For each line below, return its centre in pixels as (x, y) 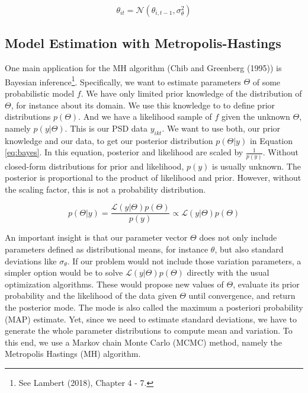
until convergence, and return (242, 295)
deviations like (31, 261)
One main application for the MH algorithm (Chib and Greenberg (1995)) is (143, 68)
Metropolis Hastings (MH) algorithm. (73, 354)
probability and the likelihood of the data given (91, 295)
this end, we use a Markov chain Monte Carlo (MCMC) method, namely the (144, 342)
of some (267, 82)
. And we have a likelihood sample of (145, 116)
